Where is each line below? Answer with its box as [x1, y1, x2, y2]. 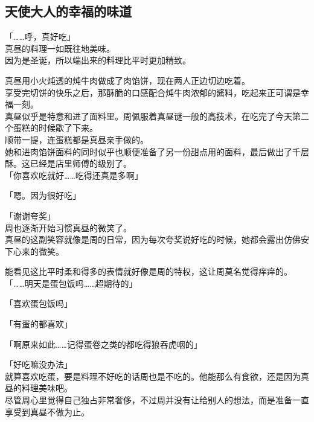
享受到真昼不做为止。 [5, 405, 89, 418]
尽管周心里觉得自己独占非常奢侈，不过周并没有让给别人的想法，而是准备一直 [5, 394, 309, 406]
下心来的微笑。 [5, 245, 64, 257]
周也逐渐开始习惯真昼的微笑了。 [5, 221, 132, 234]
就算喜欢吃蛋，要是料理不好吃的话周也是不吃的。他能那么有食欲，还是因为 [5, 369, 301, 382]
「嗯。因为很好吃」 [5, 189, 81, 202]
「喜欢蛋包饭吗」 [5, 297, 72, 310]
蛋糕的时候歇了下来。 [13, 121, 98, 134]
